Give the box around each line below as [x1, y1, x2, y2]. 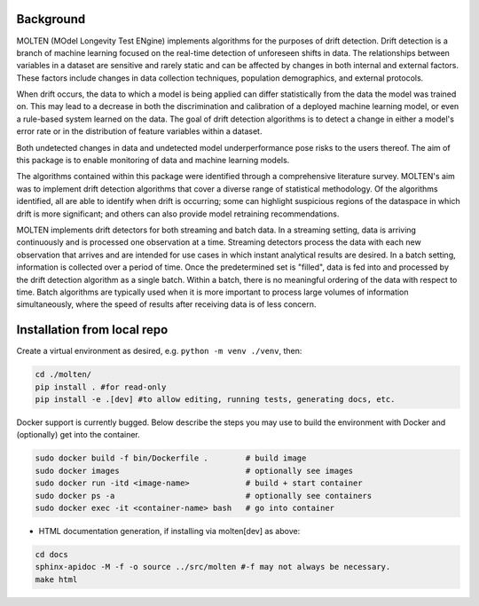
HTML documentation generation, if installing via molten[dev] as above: [38, 525, 301, 536]
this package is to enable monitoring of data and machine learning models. [16, 155, 290, 166]
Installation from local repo [16, 322, 169, 337]
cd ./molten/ [35, 369, 92, 380]
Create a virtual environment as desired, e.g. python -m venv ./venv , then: [16, 346, 302, 357]
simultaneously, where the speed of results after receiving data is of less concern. [16, 299, 317, 310]
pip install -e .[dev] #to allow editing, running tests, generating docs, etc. [35, 395, 396, 404]
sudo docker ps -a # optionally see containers [35, 491, 373, 500]
